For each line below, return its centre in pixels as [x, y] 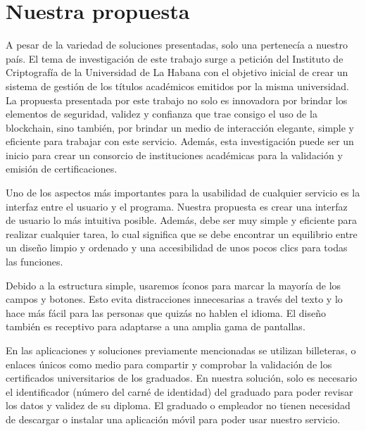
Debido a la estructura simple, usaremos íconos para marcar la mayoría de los [173, 285]
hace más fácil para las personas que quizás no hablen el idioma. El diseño [166, 312]
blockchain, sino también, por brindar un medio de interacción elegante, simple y [180, 127]
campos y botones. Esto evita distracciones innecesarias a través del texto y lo [174, 299]
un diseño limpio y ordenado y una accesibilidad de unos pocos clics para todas [177, 248]
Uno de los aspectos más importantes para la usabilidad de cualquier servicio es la [183, 193]
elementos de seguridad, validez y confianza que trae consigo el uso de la [162, 114]
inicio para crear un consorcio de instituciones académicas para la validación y [174, 155]
